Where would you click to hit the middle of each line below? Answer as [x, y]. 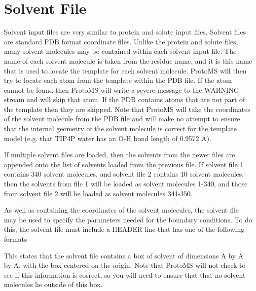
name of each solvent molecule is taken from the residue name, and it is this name [128, 60]
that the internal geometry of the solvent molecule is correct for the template [121, 128]
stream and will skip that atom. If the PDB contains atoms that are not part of [125, 99]
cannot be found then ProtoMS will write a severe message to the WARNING [122, 90]
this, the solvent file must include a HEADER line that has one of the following [124, 229]
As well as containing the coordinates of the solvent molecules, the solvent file [122, 210]
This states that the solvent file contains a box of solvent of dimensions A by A [124, 255]
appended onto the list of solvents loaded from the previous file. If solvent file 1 [124, 164]
